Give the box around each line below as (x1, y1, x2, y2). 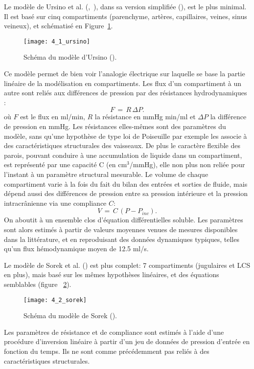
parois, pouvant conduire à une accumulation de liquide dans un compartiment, (4, 150, 242, 160)
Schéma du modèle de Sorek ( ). (23, 310, 117, 321)
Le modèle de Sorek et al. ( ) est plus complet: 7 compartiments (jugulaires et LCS (4, 260, 251, 270)
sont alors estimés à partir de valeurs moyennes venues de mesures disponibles (4, 224, 238, 234)
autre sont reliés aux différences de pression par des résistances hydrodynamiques (4, 87, 247, 98)
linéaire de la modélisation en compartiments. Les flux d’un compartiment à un (4, 78, 242, 88)
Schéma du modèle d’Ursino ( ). (23, 52, 117, 62)
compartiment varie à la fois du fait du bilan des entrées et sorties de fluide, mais (4, 178, 248, 189)
